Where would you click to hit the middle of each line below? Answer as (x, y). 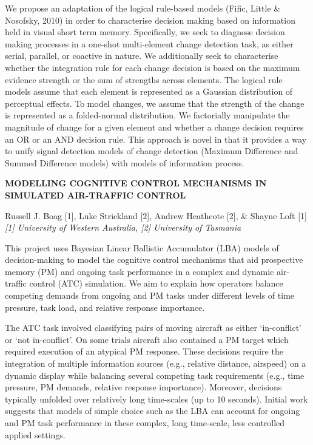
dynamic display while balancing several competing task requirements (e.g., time (155, 375)
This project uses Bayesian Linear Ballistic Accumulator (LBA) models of (142, 247)
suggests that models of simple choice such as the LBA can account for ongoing (153, 411)
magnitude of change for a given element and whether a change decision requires (154, 127)
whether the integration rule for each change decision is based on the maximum (153, 67)
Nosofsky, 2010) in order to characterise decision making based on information (150, 20)
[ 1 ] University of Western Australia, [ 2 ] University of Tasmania (123, 227)
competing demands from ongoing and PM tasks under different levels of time (150, 295)
